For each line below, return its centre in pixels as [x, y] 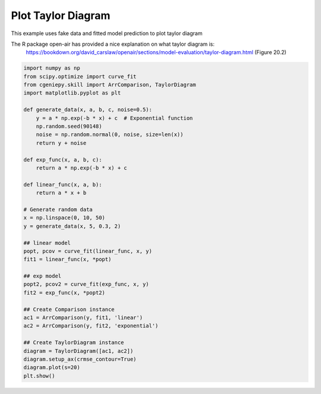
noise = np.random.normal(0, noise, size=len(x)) [110, 135]
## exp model [43, 276]
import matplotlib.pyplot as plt [72, 93]
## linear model [47, 243]
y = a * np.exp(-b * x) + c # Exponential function [114, 118]
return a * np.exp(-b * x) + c [81, 168]
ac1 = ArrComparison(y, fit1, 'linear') [83, 318]
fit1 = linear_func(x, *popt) [67, 259]
